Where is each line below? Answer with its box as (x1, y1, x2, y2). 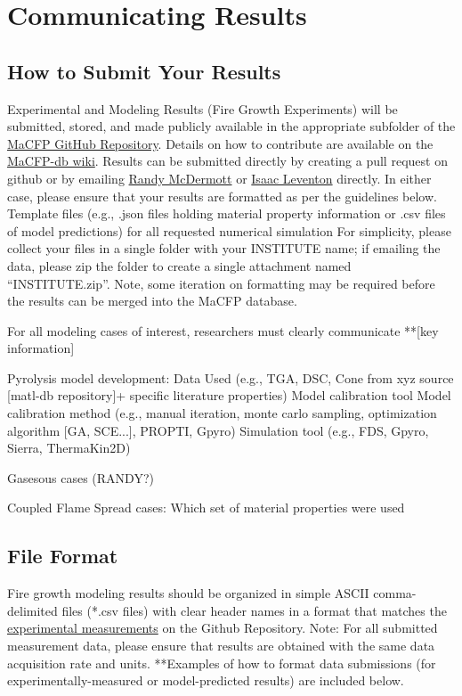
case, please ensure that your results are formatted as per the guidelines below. (7, 186, 437, 205)
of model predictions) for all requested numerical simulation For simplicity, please (7, 221, 451, 240)
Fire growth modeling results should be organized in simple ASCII (7, 584, 369, 602)
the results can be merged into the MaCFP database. (7, 291, 297, 310)
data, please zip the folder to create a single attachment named (7, 256, 352, 274)
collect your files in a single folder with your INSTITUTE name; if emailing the (7, 239, 441, 258)
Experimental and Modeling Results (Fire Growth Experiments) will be (7, 99, 398, 118)
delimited (7, 601, 58, 619)
